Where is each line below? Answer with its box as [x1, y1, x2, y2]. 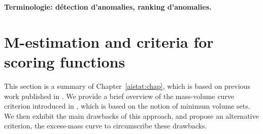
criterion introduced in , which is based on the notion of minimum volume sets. [4, 100, 250, 111]
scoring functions [4, 51, 125, 72]
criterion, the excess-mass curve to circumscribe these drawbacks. [4, 120, 207, 131]
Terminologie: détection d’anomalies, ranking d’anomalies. [4, 2, 212, 12]
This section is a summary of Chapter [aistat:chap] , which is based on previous [4, 80, 250, 91]
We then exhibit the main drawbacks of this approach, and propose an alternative [4, 110, 259, 121]
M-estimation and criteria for [4, 31, 214, 52]
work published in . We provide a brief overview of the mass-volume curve [4, 90, 235, 101]
